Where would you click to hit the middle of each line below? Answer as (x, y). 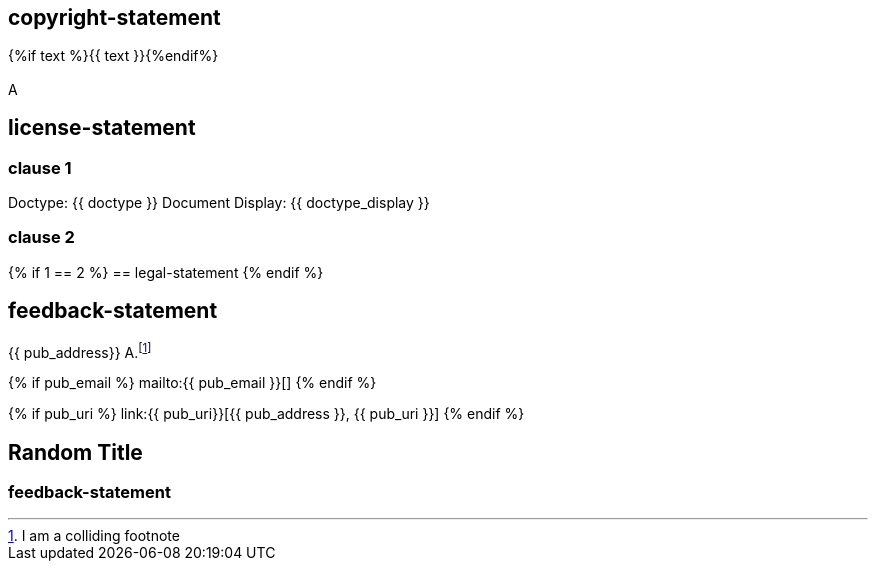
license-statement (102, 128)
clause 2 (41, 237)
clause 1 (40, 167)
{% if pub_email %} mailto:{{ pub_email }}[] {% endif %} (192, 383)
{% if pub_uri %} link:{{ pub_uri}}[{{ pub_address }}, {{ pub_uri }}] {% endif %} (266, 414)
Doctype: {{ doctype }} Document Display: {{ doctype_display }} (219, 203)
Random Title (75, 452)
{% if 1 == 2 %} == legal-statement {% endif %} (166, 272)
